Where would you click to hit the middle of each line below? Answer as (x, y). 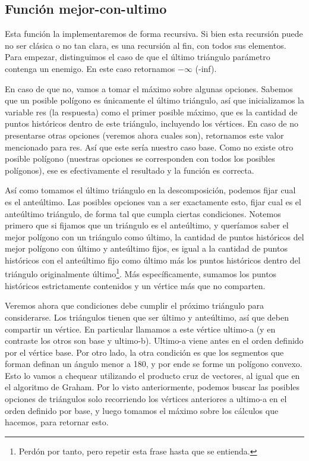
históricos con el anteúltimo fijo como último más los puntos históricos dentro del (153, 260)
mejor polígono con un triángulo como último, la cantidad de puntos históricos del (154, 236)
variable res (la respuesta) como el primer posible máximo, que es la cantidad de (151, 112)
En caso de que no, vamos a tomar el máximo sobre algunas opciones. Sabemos (149, 88)
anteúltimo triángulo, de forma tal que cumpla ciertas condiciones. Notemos (143, 213)
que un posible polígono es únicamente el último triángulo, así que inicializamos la (154, 100)
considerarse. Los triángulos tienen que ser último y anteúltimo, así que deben (147, 317)
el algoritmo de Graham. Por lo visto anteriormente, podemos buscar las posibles (152, 387)
